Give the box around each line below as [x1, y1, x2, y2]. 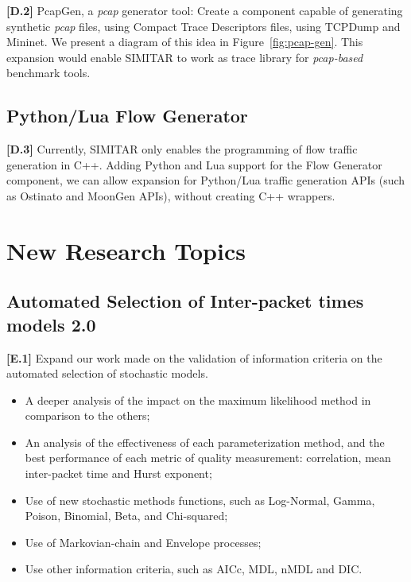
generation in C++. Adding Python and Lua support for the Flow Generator [6, 156, 382, 173]
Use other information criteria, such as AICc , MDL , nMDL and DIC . [25, 561, 363, 577]
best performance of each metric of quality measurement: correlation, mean [25, 449, 391, 466]
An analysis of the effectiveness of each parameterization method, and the [25, 433, 385, 450]
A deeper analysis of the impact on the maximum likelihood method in [25, 391, 371, 408]
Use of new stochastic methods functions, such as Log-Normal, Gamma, [25, 491, 375, 508]
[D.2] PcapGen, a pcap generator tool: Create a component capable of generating [6, 2, 403, 18]
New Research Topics [6, 234, 246, 266]
